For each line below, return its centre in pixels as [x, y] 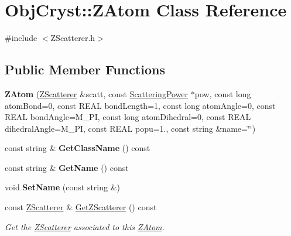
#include [21, 38]
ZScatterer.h [73, 38]
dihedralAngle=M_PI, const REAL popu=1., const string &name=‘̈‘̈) [130, 128]
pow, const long [223, 93]
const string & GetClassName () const [78, 148]
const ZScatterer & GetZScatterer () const [81, 207]
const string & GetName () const [67, 167]
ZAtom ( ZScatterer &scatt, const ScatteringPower [97, 93]
